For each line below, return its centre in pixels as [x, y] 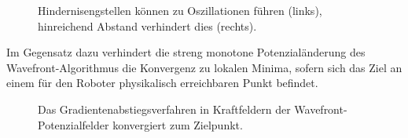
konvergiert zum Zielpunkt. [178, 124]
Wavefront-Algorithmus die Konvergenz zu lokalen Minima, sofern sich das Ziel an [204, 67]
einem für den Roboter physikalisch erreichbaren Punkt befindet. [162, 83]
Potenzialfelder [74, 124]
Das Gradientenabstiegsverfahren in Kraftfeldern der [164, 109]
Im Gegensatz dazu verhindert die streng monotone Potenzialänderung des [186, 52]
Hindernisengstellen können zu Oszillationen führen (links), [180, 10]
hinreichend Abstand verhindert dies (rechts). [147, 25]
